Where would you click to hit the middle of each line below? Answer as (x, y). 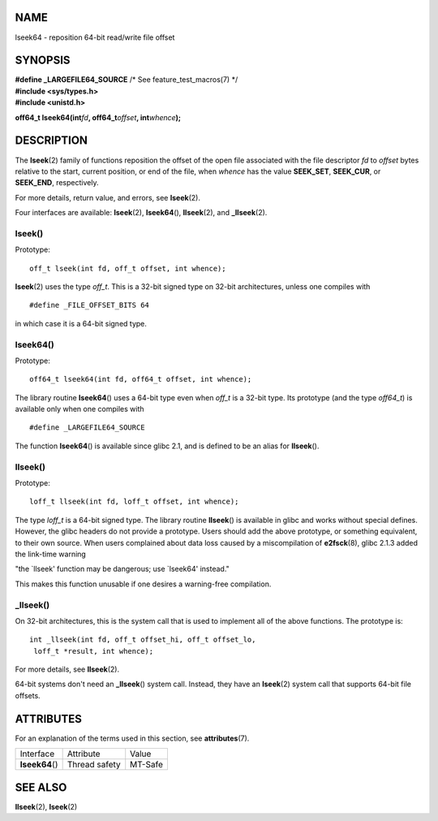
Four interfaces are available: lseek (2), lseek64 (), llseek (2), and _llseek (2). (141, 213)
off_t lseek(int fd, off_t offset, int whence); (128, 268)
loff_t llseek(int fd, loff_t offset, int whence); (134, 502)
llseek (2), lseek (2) (46, 806)
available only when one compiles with (80, 409)
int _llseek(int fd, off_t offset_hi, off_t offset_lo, (143, 640)
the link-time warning (51, 554)
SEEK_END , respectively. (57, 183)
